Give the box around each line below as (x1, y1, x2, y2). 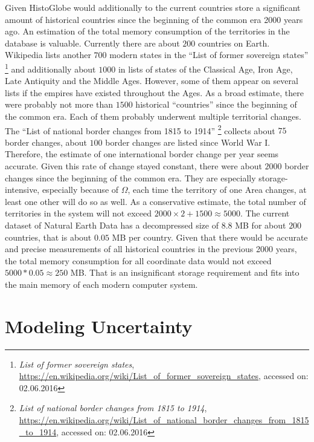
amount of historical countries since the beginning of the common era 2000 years (5, 13, 303, 25)
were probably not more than (5, 98, 114, 111)
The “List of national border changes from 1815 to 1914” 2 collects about (5, 122, 275, 137)
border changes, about (5, 135, 87, 148)
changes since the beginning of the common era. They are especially (5, 171, 256, 184)
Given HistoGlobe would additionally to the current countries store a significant (5, 1, 301, 13)
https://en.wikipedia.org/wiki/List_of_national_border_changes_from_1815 (19, 414, 309, 426)
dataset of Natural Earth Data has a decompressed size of (5, 219, 219, 231)
